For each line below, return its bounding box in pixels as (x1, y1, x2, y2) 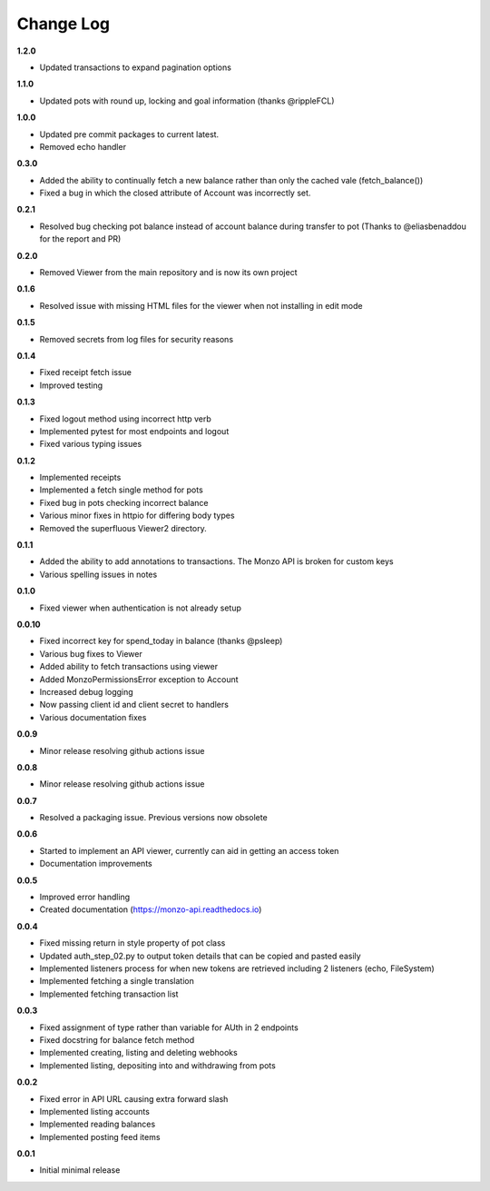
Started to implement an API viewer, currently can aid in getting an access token (39, 845, 339, 856)
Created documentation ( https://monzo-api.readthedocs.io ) (39, 904, 262, 915)
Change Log (16, 14, 111, 34)
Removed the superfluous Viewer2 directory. (39, 522, 208, 533)
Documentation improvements (39, 859, 153, 869)
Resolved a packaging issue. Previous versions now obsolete (39, 812, 268, 823)
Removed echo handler (39, 141, 127, 152)
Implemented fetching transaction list (39, 988, 179, 999)
